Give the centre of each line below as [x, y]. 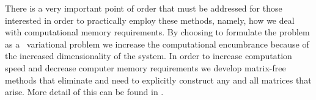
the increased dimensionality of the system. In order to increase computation [149, 56]
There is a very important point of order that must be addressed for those [144, 8]
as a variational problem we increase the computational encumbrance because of [157, 44]
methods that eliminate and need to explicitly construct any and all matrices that [158, 80]
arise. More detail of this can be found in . [84, 92]
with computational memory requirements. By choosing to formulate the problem [157, 32]
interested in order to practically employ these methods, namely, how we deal [150, 20]
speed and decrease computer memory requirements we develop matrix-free [145, 67]
